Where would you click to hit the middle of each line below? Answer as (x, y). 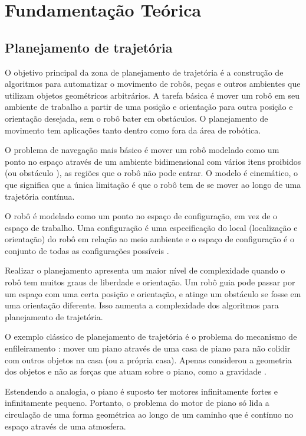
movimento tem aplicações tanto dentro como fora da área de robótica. (133, 130)
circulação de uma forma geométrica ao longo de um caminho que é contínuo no (149, 414)
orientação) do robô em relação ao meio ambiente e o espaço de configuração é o (149, 239)
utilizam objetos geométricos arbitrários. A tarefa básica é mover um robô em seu (152, 95)
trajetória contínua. (40, 196)
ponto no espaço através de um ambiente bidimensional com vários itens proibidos (153, 161)
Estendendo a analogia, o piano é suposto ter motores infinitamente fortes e (142, 391)
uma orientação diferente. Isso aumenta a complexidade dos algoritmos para (142, 305)
